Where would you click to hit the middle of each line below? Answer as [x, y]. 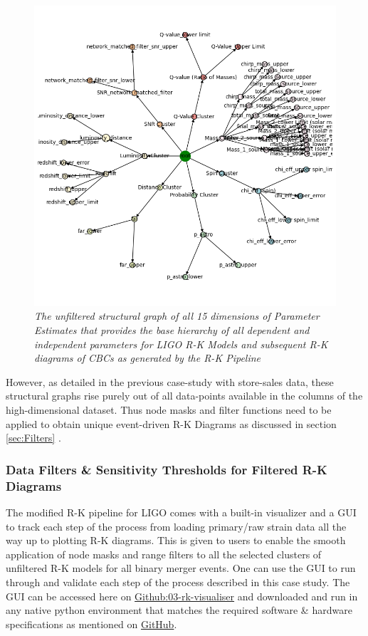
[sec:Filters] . [33, 438]
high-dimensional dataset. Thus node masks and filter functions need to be [169, 410]
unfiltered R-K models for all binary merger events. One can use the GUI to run [181, 568]
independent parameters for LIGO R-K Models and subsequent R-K [181, 344]
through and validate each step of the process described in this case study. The [178, 582]
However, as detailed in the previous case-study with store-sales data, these [170, 381]
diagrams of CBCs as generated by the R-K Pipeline [148, 358]
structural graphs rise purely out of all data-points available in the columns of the [184, 396]
